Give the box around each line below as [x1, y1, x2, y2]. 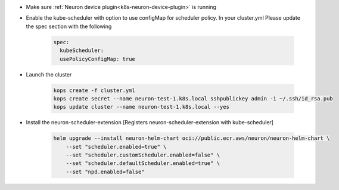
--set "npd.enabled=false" [66, 168, 145, 175]
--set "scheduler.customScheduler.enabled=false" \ [66, 152, 220, 158]
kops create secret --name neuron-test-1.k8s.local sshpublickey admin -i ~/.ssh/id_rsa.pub [53, 95, 333, 102]
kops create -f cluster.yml [53, 87, 135, 94]
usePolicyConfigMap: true [60, 56, 135, 62]
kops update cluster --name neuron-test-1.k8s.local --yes [53, 103, 229, 111]
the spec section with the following [26, 23, 112, 30]
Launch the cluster [26, 71, 72, 78]
